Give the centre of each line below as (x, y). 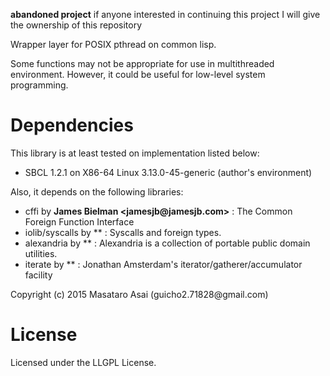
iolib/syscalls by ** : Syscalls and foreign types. (123, 232)
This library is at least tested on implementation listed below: (135, 153)
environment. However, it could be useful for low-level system (138, 74)
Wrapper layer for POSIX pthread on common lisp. (113, 44)
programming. (39, 85)
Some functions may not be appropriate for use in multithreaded (142, 63)
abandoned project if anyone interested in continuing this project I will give (165, 14)
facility (38, 275)
